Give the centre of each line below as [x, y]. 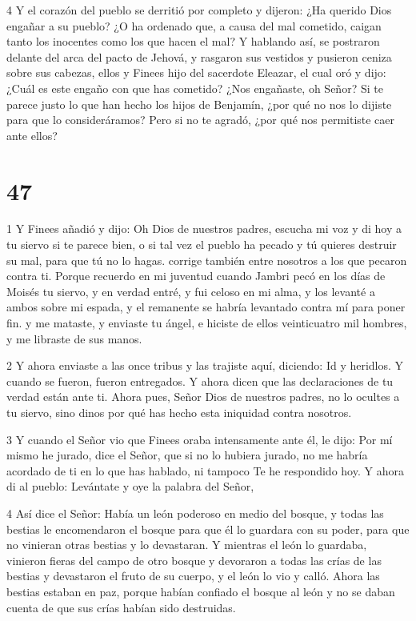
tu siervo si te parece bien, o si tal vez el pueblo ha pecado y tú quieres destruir [202, 244]
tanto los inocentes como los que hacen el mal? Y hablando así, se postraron [193, 41]
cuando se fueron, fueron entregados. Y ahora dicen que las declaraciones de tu [200, 381]
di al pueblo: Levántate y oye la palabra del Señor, [130, 486]
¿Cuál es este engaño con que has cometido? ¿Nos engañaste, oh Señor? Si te [195, 88]
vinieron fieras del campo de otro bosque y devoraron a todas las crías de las [194, 560]
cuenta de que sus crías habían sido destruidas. [121, 607]
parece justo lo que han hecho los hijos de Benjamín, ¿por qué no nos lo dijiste [199, 104]
